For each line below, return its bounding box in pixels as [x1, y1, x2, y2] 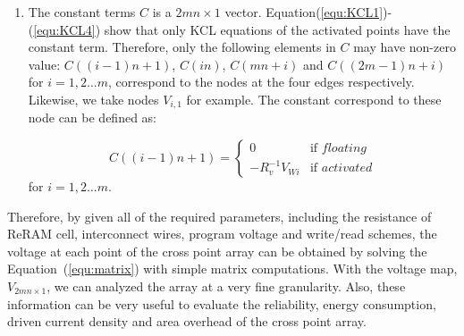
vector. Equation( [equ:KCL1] [224, 3, 384, 21]
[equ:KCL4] [33, 20, 96, 38]
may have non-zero [353, 38, 456, 56]
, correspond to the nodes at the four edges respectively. [107, 72, 415, 91]
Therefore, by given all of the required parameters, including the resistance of [7, 206, 432, 225]
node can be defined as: [28, 108, 156, 127]
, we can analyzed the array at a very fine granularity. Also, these [46, 276, 406, 295]
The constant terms [28, 3, 136, 21]
